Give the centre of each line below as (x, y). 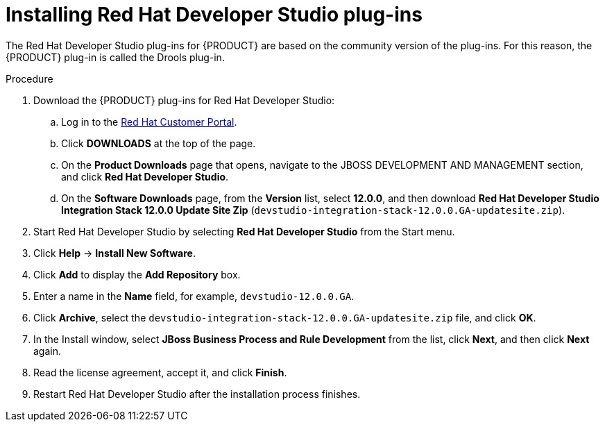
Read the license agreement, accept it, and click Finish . (160, 372)
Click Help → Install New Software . (114, 253)
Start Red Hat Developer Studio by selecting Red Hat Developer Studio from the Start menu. (244, 231)
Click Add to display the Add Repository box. (137, 274)
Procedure (29, 78)
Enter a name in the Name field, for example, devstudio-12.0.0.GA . (194, 296)
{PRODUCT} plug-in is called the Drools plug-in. (115, 57)
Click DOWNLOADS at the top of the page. (159, 143)
